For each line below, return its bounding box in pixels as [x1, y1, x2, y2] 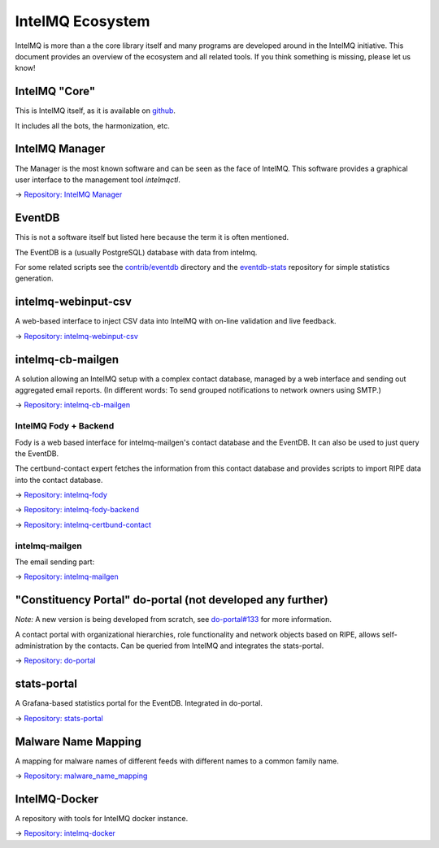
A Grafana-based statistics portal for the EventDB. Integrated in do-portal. [15, 698, 263, 708]
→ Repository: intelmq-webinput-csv [15, 331, 138, 341]
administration [15, 641, 63, 650]
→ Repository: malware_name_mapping [15, 771, 148, 781]
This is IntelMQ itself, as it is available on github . [15, 106, 176, 115]
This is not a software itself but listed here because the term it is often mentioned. [15, 233, 289, 242]
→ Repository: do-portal [15, 655, 96, 666]
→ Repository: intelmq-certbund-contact [15, 520, 152, 529]
